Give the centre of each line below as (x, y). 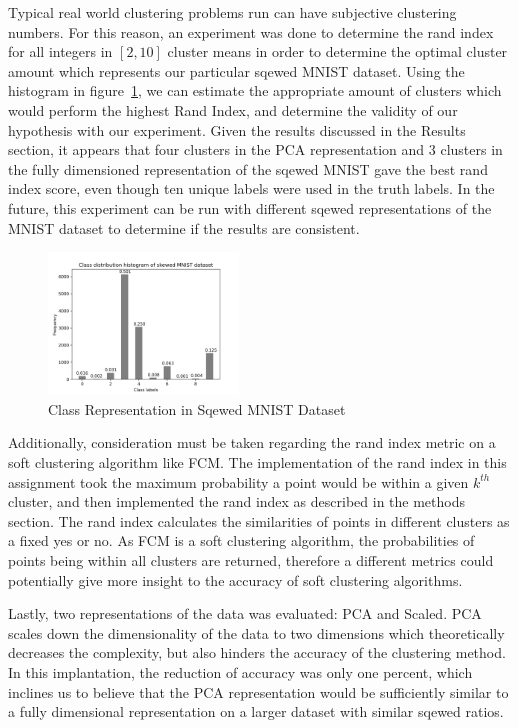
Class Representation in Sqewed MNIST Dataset (197, 408)
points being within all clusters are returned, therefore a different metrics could (251, 559)
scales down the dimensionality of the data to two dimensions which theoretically (256, 632)
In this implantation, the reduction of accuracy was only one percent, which (240, 671)
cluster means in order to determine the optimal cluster (337, 51)
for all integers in (60, 51)
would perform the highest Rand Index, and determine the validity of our (233, 109)
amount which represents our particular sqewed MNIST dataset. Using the (236, 70)
